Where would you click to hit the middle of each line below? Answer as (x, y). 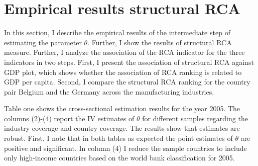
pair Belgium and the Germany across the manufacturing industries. (109, 91)
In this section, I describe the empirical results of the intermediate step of (117, 32)
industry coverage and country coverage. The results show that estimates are (122, 128)
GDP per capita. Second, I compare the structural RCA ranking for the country (127, 82)
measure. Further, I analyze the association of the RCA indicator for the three (124, 52)
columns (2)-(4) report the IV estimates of (69, 118)
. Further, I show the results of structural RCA (160, 42)
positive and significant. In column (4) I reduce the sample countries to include (125, 148)
